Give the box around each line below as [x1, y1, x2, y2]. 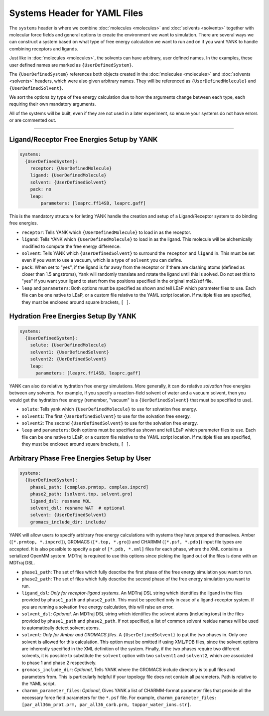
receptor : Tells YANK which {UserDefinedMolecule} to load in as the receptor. [21, 229, 191, 235]
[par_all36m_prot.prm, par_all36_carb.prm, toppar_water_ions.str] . [21, 702, 191, 708]
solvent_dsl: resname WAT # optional [30, 505, 125, 511]
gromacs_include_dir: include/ [30, 519, 107, 525]
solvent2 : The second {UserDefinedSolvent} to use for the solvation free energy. [21, 420, 198, 426]
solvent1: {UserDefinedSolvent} [30, 349, 110, 355]
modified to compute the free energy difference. [21, 243, 121, 249]
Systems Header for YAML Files [9, 7, 143, 18]
